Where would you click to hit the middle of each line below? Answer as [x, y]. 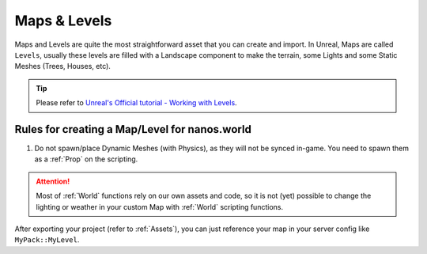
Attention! [53, 181]
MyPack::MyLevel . [47, 240]
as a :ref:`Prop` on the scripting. [86, 159]
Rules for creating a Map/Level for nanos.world [133, 129]
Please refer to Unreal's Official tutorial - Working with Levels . [136, 103]
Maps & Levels [63, 21]
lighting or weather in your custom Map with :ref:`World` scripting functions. [160, 207]
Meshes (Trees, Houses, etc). [62, 66]
